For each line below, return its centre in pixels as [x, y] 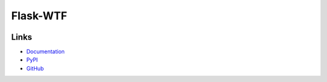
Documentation [45, 52]
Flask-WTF [39, 16]
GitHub [35, 68]
